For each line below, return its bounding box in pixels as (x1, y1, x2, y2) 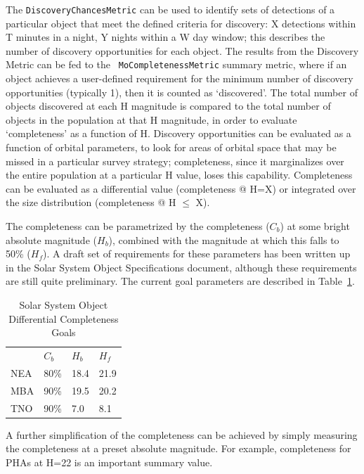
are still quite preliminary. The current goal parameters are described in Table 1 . (6, 274, 355, 288)
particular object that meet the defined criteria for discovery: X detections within (6, 15, 356, 30)
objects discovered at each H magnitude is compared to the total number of (6, 98, 331, 113)
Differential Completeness (8, 311, 119, 326)
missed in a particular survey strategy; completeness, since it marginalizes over (6, 153, 344, 168)
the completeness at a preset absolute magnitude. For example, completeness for (6, 441, 351, 456)
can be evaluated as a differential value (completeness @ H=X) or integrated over (6, 181, 356, 196)
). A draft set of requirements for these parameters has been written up (43, 246, 351, 261)
